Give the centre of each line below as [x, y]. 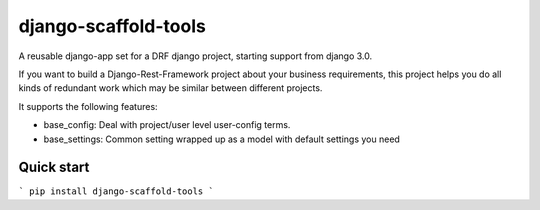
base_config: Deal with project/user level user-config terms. [167, 125]
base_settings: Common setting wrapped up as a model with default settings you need [221, 139]
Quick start [54, 167]
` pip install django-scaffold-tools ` [116, 191]
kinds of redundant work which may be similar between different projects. [170, 88]
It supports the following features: [88, 106]
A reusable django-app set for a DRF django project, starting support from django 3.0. [195, 56]
